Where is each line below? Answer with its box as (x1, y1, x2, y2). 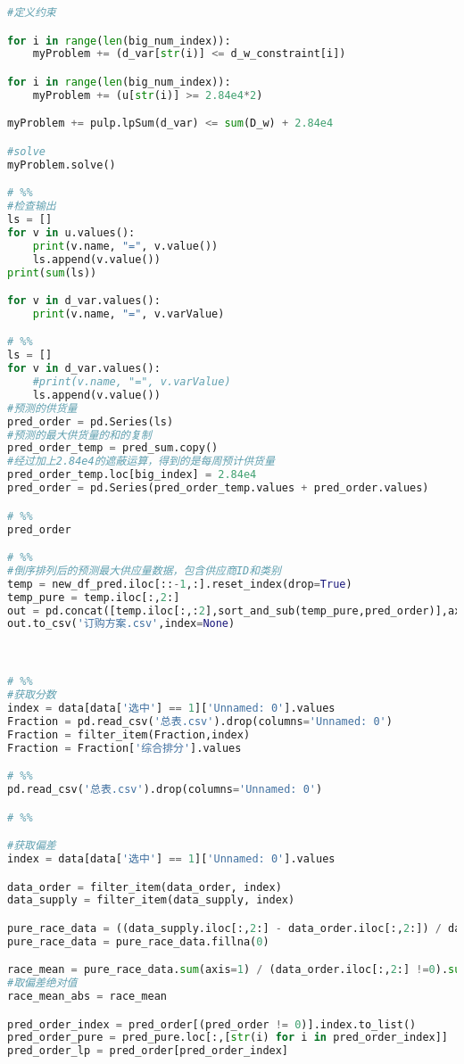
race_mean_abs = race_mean (7, 990, 167, 1003)
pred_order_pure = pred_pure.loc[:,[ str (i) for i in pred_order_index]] (7, 1031, 449, 1044)
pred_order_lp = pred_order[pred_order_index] (7, 1044, 289, 1058)
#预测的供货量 (7, 401, 78, 415)
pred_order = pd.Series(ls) (7, 415, 174, 428)
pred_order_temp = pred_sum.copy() (7, 441, 219, 455)
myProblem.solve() (7, 158, 116, 171)
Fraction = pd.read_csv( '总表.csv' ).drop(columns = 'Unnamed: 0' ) (7, 714, 393, 728)
